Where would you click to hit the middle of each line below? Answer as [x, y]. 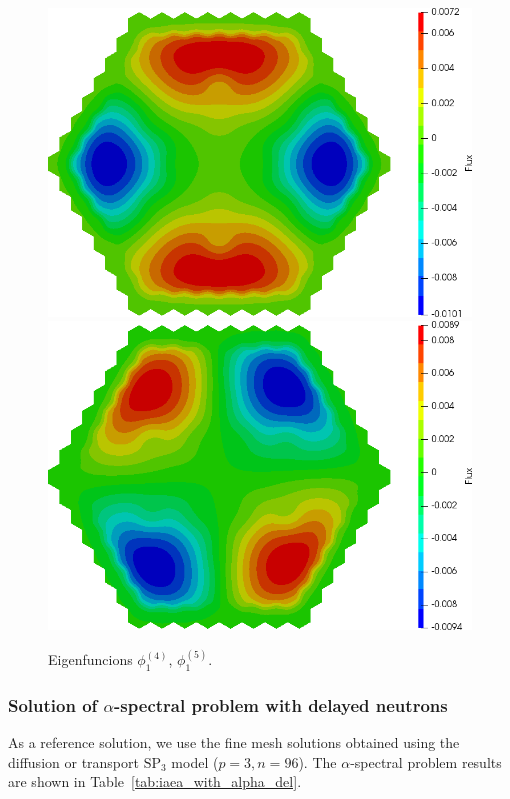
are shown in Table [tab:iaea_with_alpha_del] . [155, 781]
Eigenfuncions [90, 659]
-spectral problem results [426, 761]
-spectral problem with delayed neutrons [281, 704]
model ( [195, 761]
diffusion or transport [73, 761]
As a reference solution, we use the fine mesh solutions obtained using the [234, 742]
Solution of [53, 704]
